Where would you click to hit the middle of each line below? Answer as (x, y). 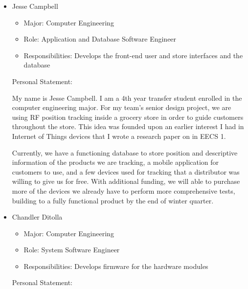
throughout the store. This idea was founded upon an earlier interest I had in (128, 126)
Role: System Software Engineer (72, 250)
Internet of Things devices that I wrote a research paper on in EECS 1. (119, 136)
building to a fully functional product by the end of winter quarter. (113, 200)
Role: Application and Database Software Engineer (100, 39)
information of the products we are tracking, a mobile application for (115, 162)
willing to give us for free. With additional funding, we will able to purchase (126, 181)
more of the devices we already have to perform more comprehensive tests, (124, 190)
